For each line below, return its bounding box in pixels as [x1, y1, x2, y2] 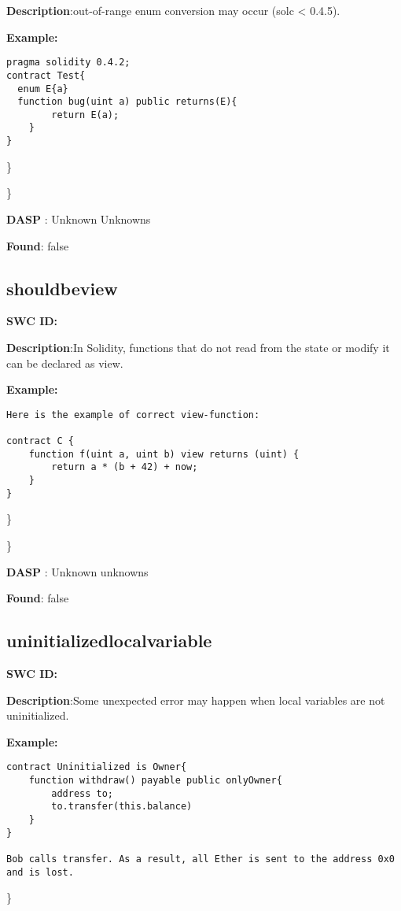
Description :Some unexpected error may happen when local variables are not [6, 691, 385, 708]
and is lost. [6, 866, 74, 878]
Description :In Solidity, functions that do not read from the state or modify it [6, 339, 390, 355]
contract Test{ [6, 69, 86, 81]
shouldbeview [6, 276, 118, 300]
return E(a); [51, 109, 120, 120]
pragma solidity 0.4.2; [6, 57, 131, 69]
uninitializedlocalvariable [6, 628, 212, 653]
